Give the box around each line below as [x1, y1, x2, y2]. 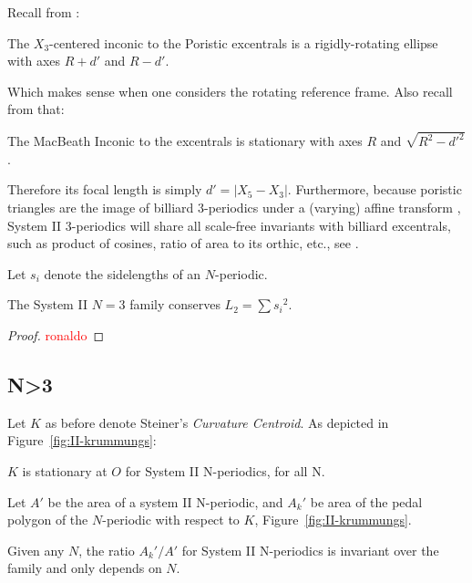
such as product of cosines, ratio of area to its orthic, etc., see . [7, 234, 359, 253]
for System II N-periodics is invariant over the [181, 540, 439, 559]
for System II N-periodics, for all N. [125, 461, 325, 480]
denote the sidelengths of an [44, 264, 201, 283]
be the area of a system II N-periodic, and [47, 492, 283, 511]
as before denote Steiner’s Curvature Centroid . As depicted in [45, 412, 389, 432]
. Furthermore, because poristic [287, 180, 462, 199]
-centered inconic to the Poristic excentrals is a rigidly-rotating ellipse [49, 33, 438, 52]
